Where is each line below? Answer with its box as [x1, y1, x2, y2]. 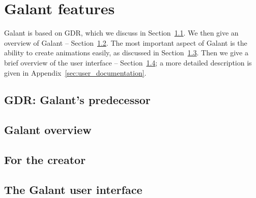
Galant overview [4, 122, 92, 138]
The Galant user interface [4, 181, 143, 197]
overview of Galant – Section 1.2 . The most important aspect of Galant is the [4, 37, 247, 48]
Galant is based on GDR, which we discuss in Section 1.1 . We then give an [4, 27, 239, 38]
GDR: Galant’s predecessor [4, 92, 151, 108]
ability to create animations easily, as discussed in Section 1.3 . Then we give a [4, 47, 248, 58]
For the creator [4, 152, 86, 168]
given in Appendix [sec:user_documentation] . [4, 67, 147, 78]
